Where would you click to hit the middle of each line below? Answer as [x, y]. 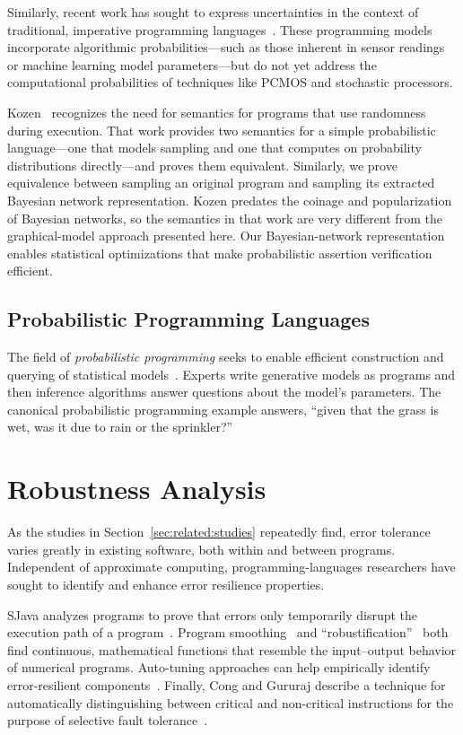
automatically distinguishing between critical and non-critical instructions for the [231, 702]
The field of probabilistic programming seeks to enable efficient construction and [226, 357]
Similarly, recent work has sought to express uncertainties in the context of [213, 12]
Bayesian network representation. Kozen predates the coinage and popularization [230, 200]
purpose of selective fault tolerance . [108, 720]
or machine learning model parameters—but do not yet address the [192, 64]
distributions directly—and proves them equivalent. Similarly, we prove [202, 165]
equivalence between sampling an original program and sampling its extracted [221, 183]
